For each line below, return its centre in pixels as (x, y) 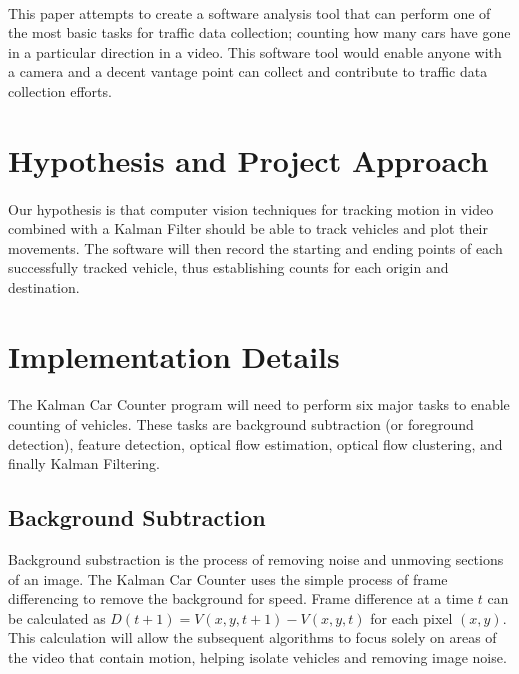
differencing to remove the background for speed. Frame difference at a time (241, 598)
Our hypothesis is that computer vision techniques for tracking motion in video (251, 208)
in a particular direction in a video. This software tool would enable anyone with (255, 51)
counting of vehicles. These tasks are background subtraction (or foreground (241, 424)
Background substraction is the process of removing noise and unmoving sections (256, 559)
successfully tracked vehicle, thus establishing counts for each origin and (228, 267)
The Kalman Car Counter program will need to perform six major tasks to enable (259, 404)
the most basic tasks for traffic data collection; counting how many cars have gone (259, 32)
